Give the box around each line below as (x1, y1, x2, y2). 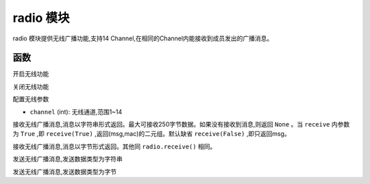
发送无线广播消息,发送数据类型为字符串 (12, 155, 123, 163)
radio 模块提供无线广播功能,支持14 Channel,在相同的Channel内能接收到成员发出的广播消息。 (12, 34, 273, 42)
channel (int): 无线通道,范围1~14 (29, 107, 123, 116)
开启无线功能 (12, 70, 49, 78)
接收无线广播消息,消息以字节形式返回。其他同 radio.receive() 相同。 (12, 142, 217, 150)
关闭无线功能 (12, 82, 49, 90)
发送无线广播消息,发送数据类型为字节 (12, 168, 117, 176)
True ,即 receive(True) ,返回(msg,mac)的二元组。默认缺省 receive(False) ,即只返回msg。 (20, 130, 291, 138)
